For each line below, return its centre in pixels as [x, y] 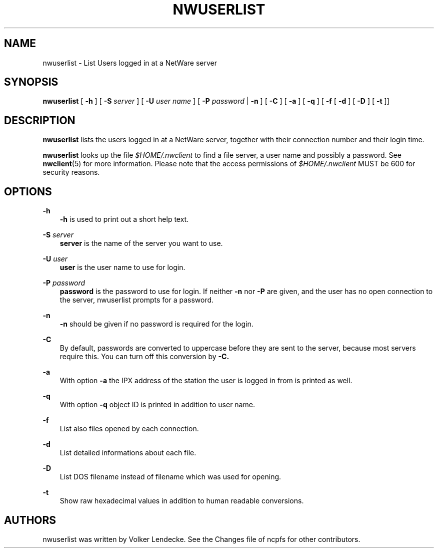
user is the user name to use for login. [122, 267]
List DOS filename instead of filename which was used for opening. [170, 477]
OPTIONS [28, 191]
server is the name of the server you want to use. [141, 243]
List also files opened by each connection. [129, 429]
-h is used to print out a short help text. [124, 219]
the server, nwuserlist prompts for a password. [137, 300]
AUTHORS [30, 520]
